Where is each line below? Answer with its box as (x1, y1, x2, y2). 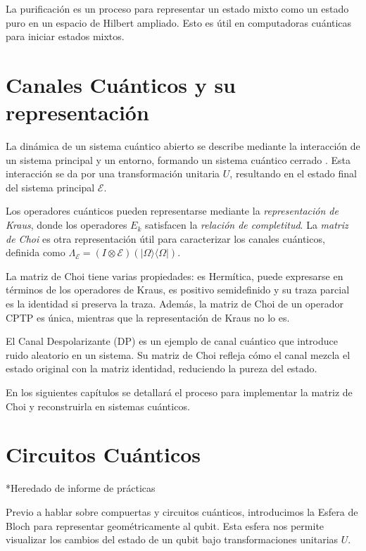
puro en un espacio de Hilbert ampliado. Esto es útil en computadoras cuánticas (6, 15, 352, 30)
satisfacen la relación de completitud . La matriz (144, 217, 348, 232)
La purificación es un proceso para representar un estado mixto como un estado (6, 1, 349, 15)
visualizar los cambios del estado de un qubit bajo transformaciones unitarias (6, 532, 339, 547)
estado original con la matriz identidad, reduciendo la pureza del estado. (6, 361, 317, 376)
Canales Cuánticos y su (6, 70, 236, 99)
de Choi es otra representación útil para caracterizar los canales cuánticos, (6, 231, 325, 246)
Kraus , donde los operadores (6, 217, 127, 232)
